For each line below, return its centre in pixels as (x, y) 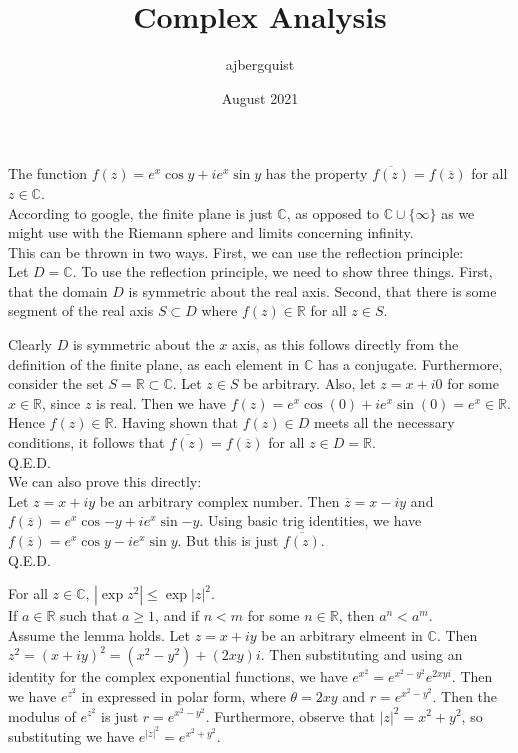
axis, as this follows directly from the (345, 344)
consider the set (56, 383)
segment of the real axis (81, 310)
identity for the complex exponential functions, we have (178, 676)
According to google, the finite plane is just (140, 212)
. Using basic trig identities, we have (310, 520)
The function (47, 173)
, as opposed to (332, 212)
